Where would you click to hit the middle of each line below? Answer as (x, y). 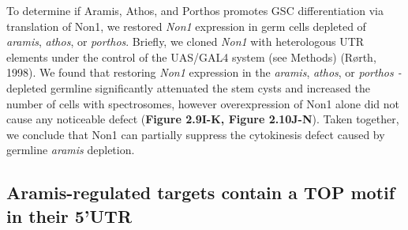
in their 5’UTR (69, 215)
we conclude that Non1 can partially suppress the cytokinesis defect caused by (196, 134)
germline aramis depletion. (71, 150)
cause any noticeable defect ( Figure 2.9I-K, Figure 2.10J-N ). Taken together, (203, 119)
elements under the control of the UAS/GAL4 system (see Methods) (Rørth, (191, 57)
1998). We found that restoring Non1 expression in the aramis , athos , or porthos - (204, 72)
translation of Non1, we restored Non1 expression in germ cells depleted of (186, 26)
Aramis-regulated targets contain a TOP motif (201, 192)
